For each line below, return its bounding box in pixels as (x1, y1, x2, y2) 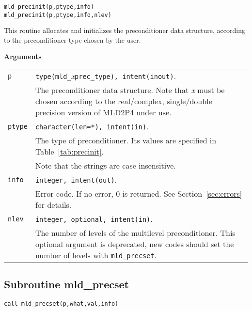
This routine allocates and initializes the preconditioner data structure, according (4, 25, 245, 35)
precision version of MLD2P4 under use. (35, 107, 172, 118)
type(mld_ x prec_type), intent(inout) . (35, 70, 176, 82)
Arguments (4, 51, 42, 61)
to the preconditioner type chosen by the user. (4, 34, 141, 45)
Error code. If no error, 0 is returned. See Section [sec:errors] (35, 188, 242, 200)
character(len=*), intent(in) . (35, 121, 149, 132)
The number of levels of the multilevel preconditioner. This (35, 227, 236, 239)
